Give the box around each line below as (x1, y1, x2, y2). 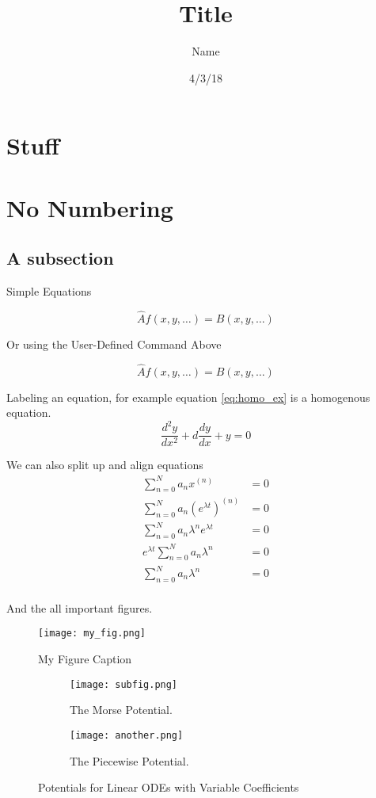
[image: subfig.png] (70, 678, 178, 690)
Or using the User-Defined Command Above (6, 335, 222, 352)
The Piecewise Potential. (70, 752, 189, 769)
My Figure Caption (38, 651, 132, 667)
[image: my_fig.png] (38, 628, 146, 640)
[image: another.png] (70, 729, 184, 741)
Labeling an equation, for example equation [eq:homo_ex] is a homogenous (6, 388, 370, 405)
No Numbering (6, 191, 173, 223)
